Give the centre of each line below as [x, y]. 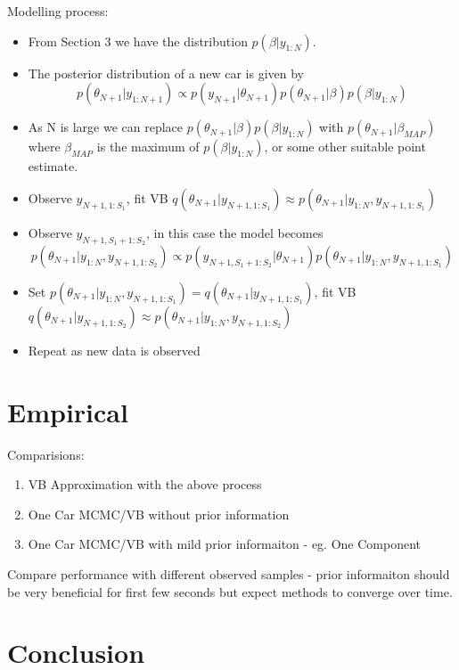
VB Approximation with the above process [145, 484]
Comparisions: [46, 454]
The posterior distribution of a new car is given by [166, 73]
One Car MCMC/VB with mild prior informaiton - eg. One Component [224, 544]
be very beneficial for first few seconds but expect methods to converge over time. [230, 591]
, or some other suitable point [345, 147]
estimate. [53, 166]
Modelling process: [58, 11]
